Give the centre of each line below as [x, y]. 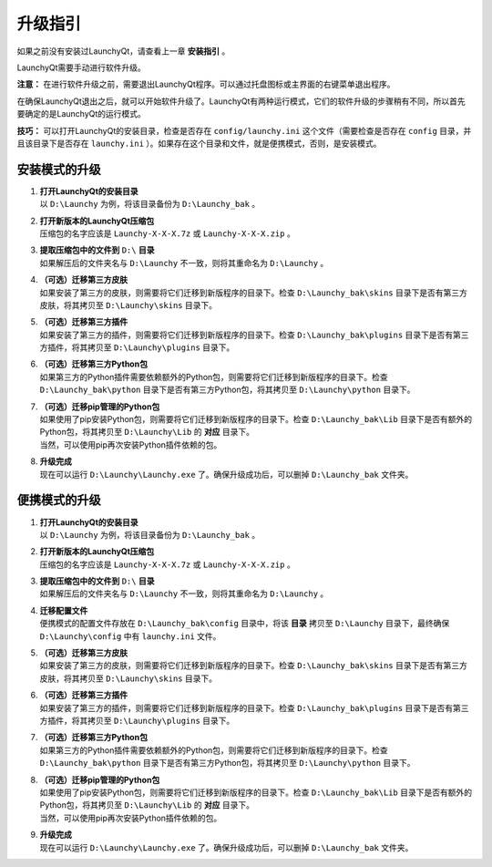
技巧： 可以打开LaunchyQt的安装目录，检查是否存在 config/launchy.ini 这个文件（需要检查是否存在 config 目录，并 [244, 130]
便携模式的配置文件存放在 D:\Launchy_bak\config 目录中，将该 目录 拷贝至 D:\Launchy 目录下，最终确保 [245, 624]
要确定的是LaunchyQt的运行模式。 [81, 114]
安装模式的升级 [59, 169]
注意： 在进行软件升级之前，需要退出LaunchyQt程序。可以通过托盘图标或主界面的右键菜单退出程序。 [206, 84]
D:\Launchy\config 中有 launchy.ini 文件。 [130, 636]
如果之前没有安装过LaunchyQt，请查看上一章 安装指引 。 [123, 51]
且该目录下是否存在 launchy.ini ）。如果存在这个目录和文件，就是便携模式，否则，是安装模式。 [199, 143]
